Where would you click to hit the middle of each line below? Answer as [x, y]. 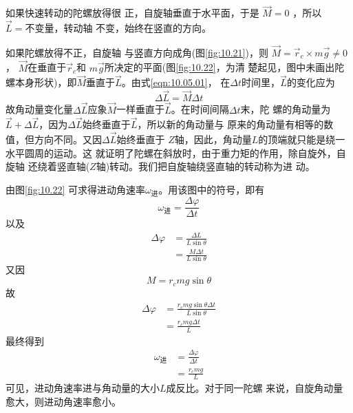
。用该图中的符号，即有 [212, 189]
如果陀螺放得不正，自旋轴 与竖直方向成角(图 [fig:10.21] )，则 [137, 52]
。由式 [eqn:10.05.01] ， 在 [176, 82]
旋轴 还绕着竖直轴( [48, 166]
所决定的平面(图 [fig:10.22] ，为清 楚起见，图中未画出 [220, 67]
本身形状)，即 [46, 82]
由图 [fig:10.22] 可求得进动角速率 [76, 189]
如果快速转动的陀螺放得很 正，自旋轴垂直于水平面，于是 [132, 13]
